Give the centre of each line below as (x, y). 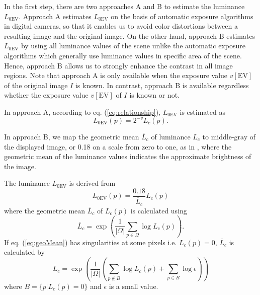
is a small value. (134, 286)
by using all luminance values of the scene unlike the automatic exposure (133, 46)
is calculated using (159, 210)
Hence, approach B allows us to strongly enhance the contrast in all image (118, 65)
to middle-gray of (229, 137)
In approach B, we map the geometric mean (72, 137)
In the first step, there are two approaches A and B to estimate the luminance (124, 6)
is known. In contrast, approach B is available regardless (162, 85)
